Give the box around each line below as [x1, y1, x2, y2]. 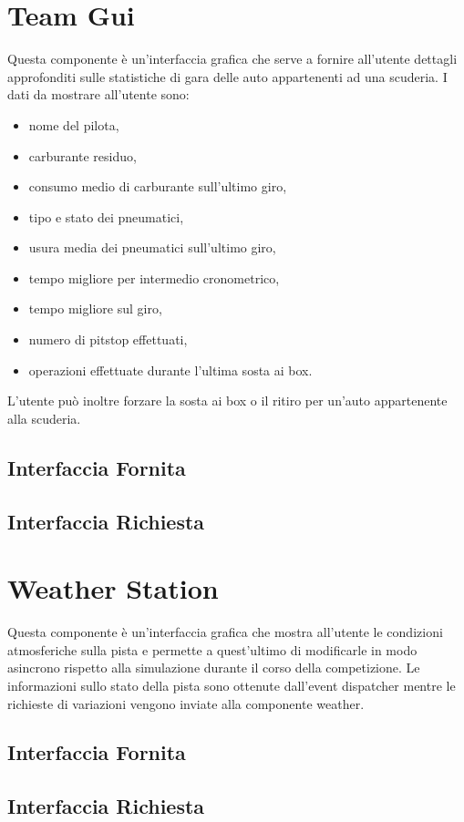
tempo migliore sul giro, [28, 299, 162, 318]
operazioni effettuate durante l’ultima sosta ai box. [28, 360, 313, 379]
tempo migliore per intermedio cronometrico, [28, 268, 280, 287]
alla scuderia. [7, 408, 81, 427]
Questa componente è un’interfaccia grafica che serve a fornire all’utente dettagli [7, 49, 458, 68]
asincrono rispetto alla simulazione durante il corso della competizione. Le [7, 658, 420, 677]
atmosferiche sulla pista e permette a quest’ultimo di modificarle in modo [7, 640, 418, 659]
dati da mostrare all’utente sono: [7, 85, 190, 104]
